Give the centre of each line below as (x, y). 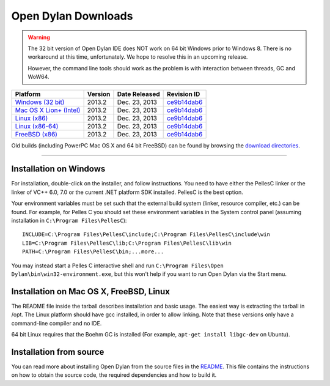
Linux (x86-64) (37, 126)
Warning (39, 37)
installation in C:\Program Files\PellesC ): (69, 220)
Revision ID (184, 94)
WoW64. (38, 77)
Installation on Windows (58, 169)
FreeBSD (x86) (36, 134)
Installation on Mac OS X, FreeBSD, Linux (91, 291)
